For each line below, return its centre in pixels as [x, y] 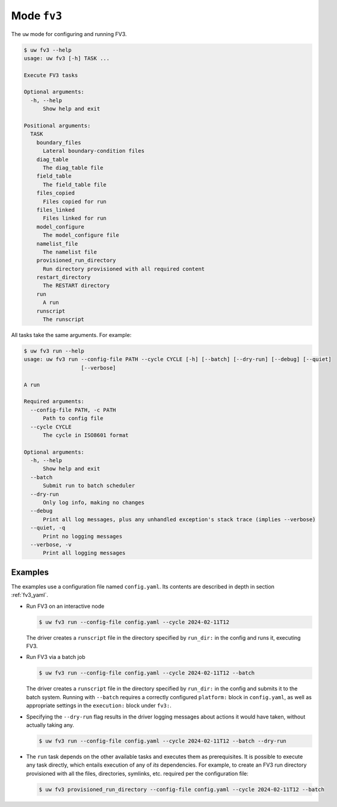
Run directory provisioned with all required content [124, 269]
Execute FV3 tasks [51, 75]
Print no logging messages [83, 536]
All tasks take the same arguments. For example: [71, 335]
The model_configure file [81, 235]
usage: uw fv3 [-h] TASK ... [67, 58]
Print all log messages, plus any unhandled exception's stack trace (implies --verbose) [179, 519]
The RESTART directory [76, 286]
